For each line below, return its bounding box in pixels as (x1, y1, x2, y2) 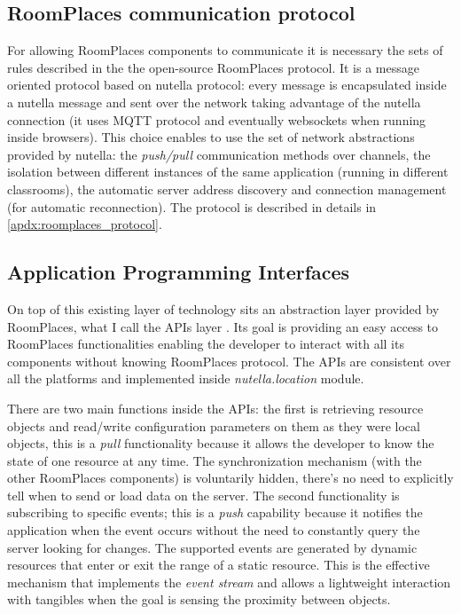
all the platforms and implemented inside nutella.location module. (7, 369, 364, 388)
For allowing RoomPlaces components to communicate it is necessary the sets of (7, 41, 443, 59)
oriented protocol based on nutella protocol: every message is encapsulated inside (7, 75, 447, 94)
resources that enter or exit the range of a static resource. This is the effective (7, 555, 430, 574)
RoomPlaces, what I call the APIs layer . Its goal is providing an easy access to (7, 317, 439, 335)
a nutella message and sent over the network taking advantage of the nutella (7, 92, 421, 111)
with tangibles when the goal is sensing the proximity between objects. (7, 590, 391, 609)
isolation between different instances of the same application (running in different (7, 162, 449, 181)
